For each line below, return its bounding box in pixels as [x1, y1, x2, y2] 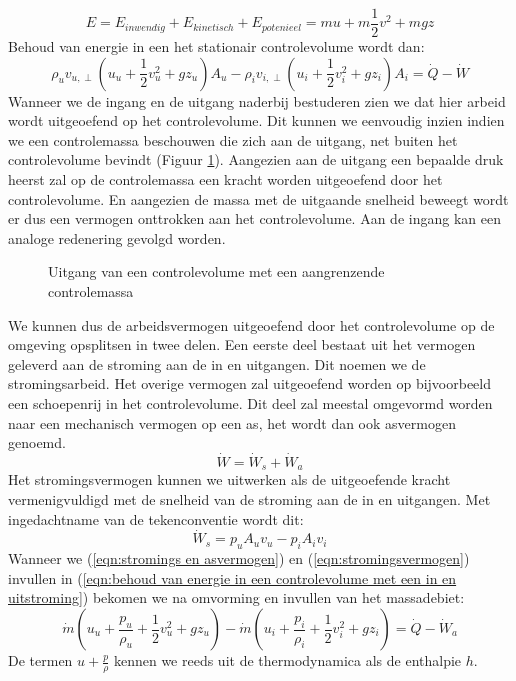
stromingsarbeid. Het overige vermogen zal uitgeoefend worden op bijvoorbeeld [8, 373, 492, 394]
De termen [8, 650, 73, 670]
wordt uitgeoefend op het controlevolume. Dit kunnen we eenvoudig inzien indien [8, 110, 505, 131]
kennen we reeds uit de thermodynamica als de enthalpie [113, 650, 462, 670]
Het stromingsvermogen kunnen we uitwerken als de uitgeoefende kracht [8, 469, 451, 490]
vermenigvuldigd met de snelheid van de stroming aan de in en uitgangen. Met [8, 489, 491, 510]
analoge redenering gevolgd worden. [8, 227, 226, 248]
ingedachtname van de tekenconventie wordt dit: [8, 508, 304, 529]
